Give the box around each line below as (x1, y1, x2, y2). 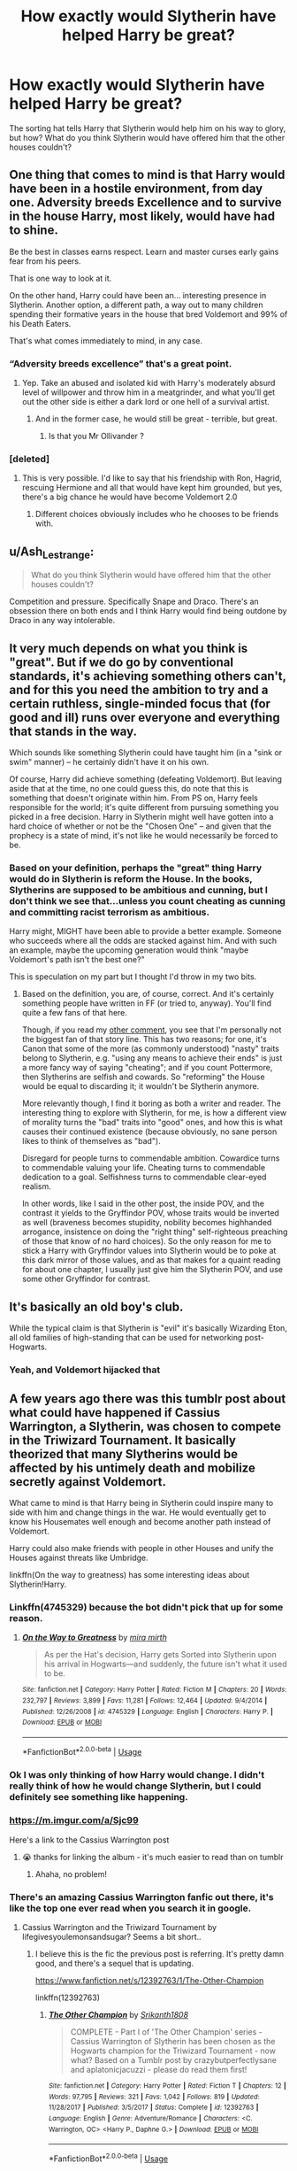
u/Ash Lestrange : (9, 544, 95, 561)
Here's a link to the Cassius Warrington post (9, 1835, 170, 1845)
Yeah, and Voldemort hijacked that (9, 1364, 161, 1376)
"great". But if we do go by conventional (9, 654, 234, 669)
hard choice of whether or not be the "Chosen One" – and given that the (9, 821, 272, 831)
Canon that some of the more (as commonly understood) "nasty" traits (21, 1043, 280, 1055)
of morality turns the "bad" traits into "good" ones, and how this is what (21, 1117, 283, 1128)
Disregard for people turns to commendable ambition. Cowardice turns (21, 1153, 280, 1163)
